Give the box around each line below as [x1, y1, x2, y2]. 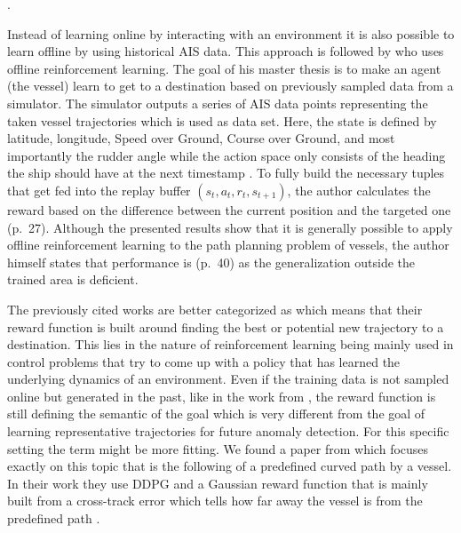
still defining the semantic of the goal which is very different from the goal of [7, 404, 425, 423]
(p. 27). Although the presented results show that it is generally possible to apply [7, 218, 453, 236]
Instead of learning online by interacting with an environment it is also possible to [7, 24, 455, 43]
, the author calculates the [287, 180, 431, 199]
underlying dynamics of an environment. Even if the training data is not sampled [7, 370, 449, 388]
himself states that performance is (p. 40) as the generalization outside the [7, 252, 416, 271]
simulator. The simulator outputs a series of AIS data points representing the [7, 93, 428, 112]
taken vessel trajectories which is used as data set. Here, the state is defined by [7, 111, 437, 130]
